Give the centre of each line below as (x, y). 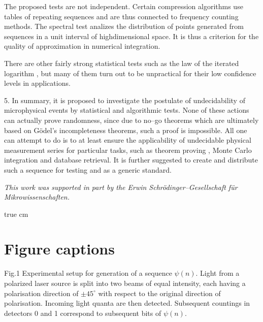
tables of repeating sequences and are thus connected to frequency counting (121, 16)
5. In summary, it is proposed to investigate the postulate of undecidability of (125, 100)
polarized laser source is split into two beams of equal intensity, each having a (125, 283)
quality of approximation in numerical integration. (82, 46)
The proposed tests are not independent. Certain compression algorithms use (124, 6)
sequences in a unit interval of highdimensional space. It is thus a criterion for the (131, 36)
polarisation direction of (41, 293)
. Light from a (218, 273)
